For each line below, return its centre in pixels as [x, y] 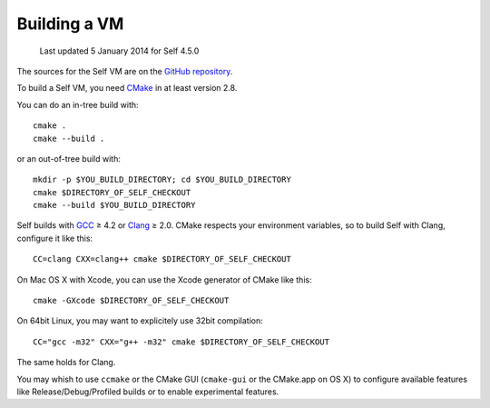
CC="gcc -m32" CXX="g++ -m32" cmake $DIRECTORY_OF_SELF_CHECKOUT [181, 342]
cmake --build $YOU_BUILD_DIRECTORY [114, 205]
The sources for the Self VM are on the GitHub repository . [125, 71]
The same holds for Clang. [66, 363]
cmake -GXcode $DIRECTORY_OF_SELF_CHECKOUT [131, 301]
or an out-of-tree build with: [69, 158]
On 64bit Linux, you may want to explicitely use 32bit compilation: [140, 321]
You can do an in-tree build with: [78, 104]
